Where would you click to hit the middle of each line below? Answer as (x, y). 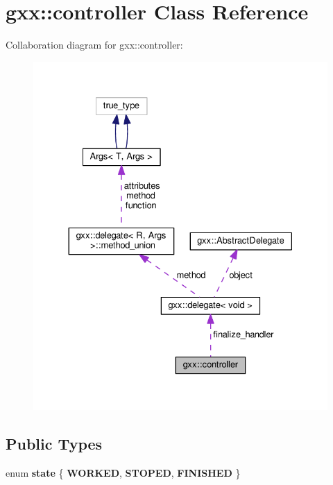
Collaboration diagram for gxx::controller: (94, 45)
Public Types (54, 443)
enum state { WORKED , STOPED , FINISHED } (123, 472)
